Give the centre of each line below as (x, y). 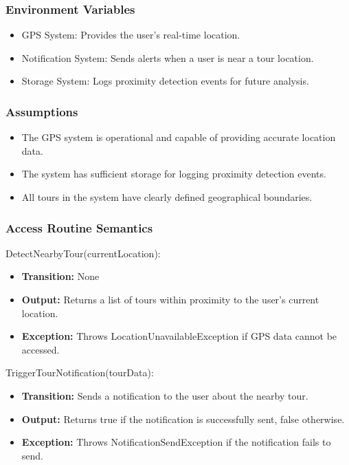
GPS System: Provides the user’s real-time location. (131, 35)
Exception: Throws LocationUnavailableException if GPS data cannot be (179, 336)
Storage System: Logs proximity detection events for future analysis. (165, 81)
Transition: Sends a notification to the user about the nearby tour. (165, 395)
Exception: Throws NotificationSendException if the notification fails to (176, 442)
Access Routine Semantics (79, 227)
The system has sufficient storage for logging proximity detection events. (174, 174)
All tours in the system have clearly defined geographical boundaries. (167, 197)
